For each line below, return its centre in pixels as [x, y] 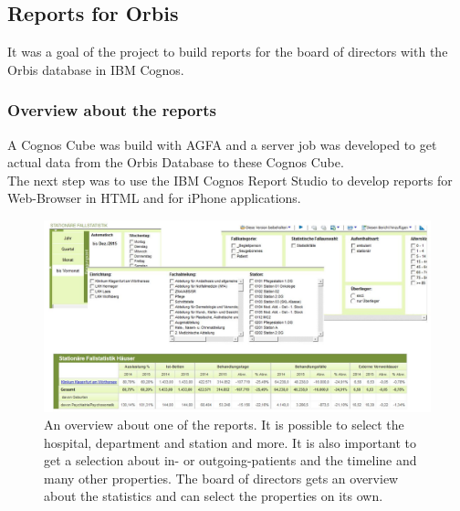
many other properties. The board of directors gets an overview [221, 478]
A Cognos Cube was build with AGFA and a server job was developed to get [222, 144]
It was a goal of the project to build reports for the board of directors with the [228, 52]
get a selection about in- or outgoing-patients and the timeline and [230, 460]
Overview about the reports [112, 110]
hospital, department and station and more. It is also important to [230, 442]
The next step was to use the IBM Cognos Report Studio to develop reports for [230, 180]
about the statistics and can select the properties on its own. [214, 496]
